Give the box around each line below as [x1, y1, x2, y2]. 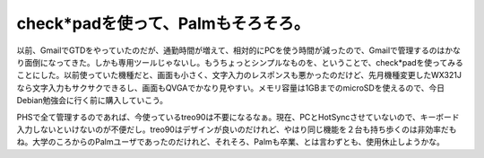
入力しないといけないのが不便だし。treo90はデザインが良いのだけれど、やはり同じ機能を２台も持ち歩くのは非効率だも [16, 124, 457, 135]
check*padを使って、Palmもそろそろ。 [16, 13, 310, 33]
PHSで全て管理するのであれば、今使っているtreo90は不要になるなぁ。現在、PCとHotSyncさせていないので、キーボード [16, 111, 461, 122]
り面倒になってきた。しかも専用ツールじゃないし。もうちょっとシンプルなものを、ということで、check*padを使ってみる [16, 57, 463, 67]
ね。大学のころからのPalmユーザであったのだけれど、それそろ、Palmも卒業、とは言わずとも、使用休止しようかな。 [16, 136, 445, 147]
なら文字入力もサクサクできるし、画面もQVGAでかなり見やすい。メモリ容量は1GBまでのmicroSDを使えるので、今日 [16, 82, 445, 93]
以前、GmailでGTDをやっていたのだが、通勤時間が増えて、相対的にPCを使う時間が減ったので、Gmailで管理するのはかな [16, 45, 462, 56]
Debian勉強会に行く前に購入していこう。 [16, 95, 169, 106]
